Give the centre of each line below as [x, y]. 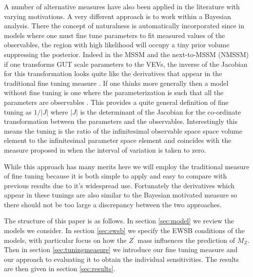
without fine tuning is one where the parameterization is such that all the [114, 92]
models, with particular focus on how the [65, 240]
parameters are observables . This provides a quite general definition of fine [116, 102]
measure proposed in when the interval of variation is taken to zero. [105, 149]
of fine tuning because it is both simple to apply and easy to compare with [116, 176]
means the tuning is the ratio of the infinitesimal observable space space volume [123, 130]
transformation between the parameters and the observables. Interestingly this [121, 121]
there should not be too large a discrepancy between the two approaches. [113, 204]
